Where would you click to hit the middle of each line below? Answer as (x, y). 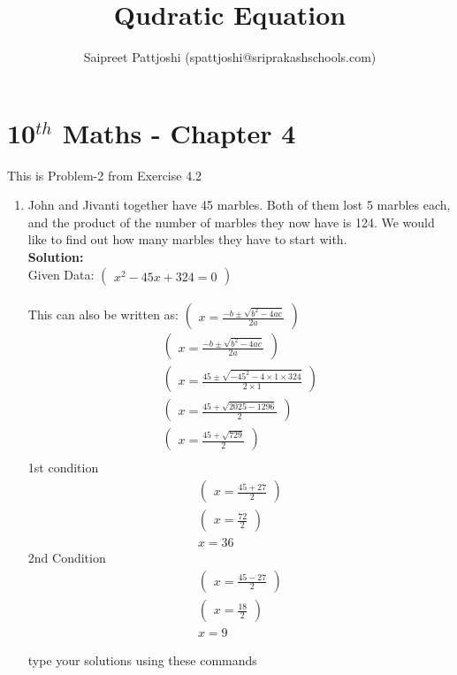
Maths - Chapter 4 (179, 132)
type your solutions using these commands (142, 660)
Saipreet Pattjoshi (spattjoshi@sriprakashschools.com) (230, 57)
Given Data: (61, 274)
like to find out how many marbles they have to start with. (187, 239)
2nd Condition (67, 558)
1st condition (63, 468)
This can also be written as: (103, 314)
